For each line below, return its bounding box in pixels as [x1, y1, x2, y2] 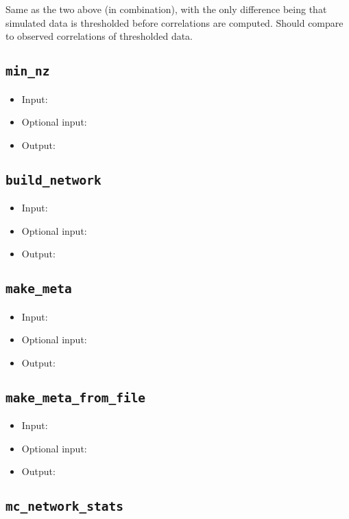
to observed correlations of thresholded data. [5, 29, 193, 43]
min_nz [5, 64, 50, 79]
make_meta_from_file [5, 390, 146, 405]
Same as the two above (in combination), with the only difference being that [5, 2, 327, 16]
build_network [5, 172, 101, 187]
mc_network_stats [5, 499, 123, 514]
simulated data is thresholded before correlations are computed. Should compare [5, 15, 344, 30]
